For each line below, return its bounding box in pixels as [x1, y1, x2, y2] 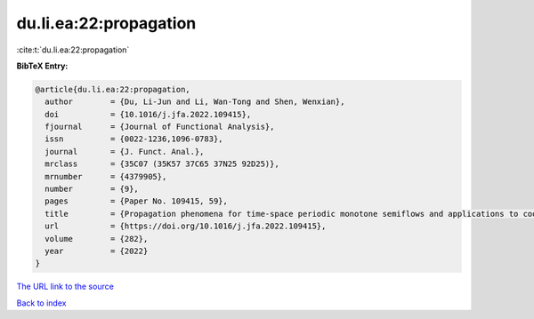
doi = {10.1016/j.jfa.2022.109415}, [44, 109, 252, 119]
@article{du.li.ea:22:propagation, [35, 84, 190, 94]
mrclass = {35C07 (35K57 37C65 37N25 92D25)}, [44, 159, 279, 169]
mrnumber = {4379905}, [44, 171, 167, 181]
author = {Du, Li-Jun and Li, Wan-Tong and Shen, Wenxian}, [44, 97, 345, 107]
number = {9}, [44, 184, 140, 195]
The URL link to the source [16, 281, 115, 292]
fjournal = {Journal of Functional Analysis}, [44, 122, 275, 132]
